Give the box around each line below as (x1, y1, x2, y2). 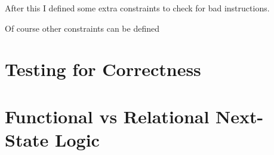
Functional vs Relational (5, 104, 210, 128)
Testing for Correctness (5, 57, 201, 81)
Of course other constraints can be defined (5, 22, 159, 34)
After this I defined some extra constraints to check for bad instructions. (5, 2, 270, 14)
